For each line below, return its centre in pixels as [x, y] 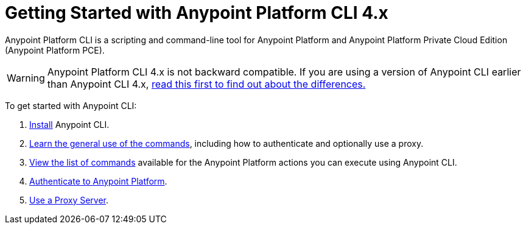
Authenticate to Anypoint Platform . [98, 181]
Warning [26, 78]
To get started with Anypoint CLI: [71, 105]
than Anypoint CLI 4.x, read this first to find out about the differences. [206, 84]
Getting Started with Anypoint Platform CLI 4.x [197, 13]
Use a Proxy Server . [69, 200]
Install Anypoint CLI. [69, 124]
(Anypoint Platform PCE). [55, 50]
